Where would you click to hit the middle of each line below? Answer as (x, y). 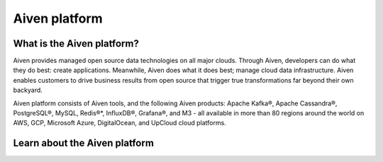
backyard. (28, 90)
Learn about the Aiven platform (83, 143)
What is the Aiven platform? (76, 44)
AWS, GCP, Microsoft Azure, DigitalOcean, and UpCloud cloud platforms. (120, 123)
